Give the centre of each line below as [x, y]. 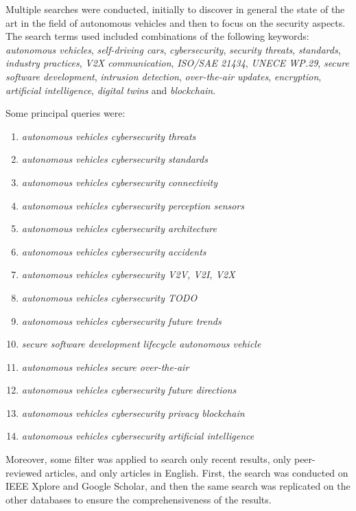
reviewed [24, 472]
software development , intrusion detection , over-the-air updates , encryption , [164, 76]
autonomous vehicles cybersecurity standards [115, 159]
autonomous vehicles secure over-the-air [105, 366]
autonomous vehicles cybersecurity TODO [109, 297]
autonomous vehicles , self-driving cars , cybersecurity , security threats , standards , [173, 49]
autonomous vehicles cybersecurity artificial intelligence [138, 436]
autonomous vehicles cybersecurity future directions [129, 390]
